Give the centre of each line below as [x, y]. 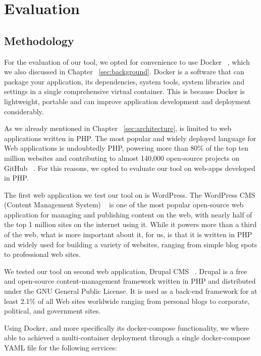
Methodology [39, 40]
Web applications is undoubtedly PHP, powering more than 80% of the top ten [126, 148]
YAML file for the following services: [61, 348]
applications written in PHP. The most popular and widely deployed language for [130, 138]
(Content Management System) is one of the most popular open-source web [124, 205]
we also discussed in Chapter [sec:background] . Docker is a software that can [124, 72]
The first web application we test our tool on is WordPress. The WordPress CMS [130, 194]
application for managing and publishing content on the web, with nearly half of [128, 214]
